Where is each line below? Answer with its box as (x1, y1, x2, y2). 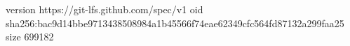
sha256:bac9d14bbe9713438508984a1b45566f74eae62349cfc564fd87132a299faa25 (6, 15, 344, 30)
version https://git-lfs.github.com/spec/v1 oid (6, 2, 203, 16)
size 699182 (6, 29, 54, 44)
